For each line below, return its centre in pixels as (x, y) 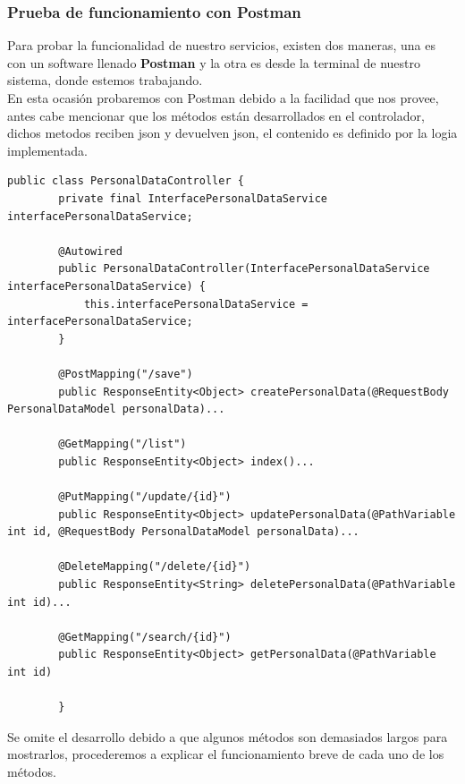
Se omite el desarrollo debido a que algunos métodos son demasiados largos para (228, 736)
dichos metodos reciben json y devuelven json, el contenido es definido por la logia (232, 133)
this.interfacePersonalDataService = (196, 304)
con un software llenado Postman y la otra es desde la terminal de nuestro (214, 62)
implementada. (47, 150)
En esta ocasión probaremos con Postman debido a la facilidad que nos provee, (223, 98)
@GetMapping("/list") (123, 444)
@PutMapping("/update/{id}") (145, 497)
